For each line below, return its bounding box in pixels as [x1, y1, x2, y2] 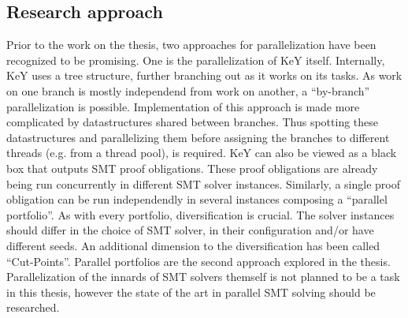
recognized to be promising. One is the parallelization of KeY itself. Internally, [6, 51, 385, 68]
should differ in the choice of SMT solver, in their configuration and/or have [6, 222, 374, 238]
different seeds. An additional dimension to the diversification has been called [6, 237, 380, 253]
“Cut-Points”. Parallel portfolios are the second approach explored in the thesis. [6, 253, 391, 269]
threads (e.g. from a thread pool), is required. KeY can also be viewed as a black [6, 144, 397, 161]
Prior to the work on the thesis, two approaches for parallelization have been [6, 36, 376, 53]
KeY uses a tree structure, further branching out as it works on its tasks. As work [6, 67, 402, 84]
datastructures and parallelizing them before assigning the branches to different [6, 129, 390, 145]
